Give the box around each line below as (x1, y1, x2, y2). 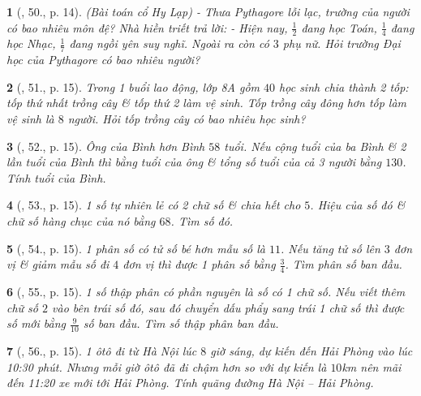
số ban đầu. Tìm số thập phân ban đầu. (83, 315, 279, 332)
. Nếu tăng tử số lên (281, 239, 380, 256)
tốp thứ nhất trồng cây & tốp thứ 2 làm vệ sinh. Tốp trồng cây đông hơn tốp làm (6, 94, 407, 111)
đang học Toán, (301, 19, 377, 36)
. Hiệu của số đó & (310, 196, 406, 213)
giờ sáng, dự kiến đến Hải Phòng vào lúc (210, 342, 413, 359)
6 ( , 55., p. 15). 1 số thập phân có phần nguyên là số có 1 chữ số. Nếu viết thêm (6, 283, 406, 300)
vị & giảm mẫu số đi (6, 256, 110, 273)
